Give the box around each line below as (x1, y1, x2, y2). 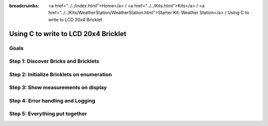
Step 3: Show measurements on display (9, 84, 107, 91)
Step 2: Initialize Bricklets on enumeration (9, 71, 112, 78)
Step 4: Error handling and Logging (9, 97, 95, 104)
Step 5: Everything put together (9, 110, 87, 117)
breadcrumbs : (9, 3, 40, 8)
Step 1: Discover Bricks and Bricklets (9, 58, 99, 65)
